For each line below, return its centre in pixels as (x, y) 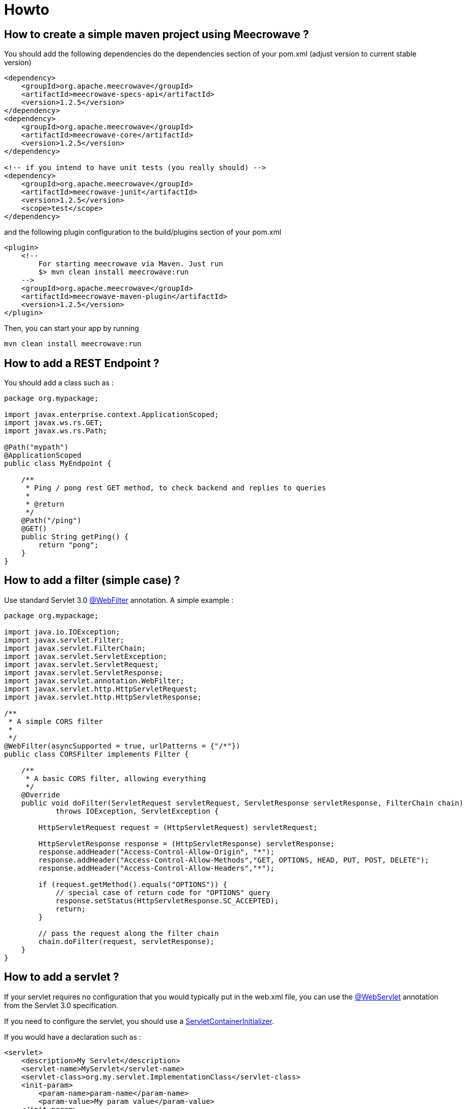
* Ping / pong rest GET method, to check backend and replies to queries (176, 488)
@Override (40, 795)
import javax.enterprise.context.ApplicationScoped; (112, 415)
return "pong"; (68, 545)
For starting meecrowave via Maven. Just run (131, 264)
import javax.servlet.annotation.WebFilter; (94, 681)
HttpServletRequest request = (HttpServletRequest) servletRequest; (178, 827)
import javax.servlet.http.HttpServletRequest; (101, 689)
